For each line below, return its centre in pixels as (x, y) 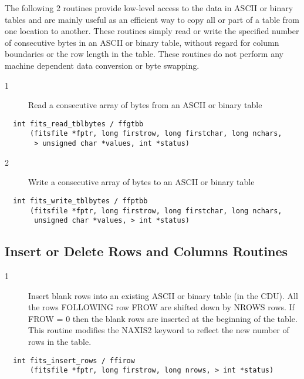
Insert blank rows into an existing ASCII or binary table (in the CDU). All (163, 295)
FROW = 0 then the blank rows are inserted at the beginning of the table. (163, 318)
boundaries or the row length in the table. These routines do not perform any (144, 54)
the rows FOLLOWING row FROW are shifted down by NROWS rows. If (161, 307)
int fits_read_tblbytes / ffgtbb (78, 124)
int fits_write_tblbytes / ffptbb (80, 201)
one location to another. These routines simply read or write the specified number (152, 31)
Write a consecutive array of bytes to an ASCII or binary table (141, 182)
